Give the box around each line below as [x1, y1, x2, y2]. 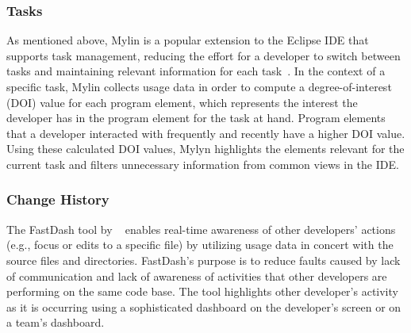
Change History [6, 189, 109, 209]
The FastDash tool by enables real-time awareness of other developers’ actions [6, 220, 396, 237]
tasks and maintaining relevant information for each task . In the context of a [6, 63, 386, 79]
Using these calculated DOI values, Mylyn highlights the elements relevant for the [6, 140, 405, 157]
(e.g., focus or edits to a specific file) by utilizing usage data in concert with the [6, 236, 394, 253]
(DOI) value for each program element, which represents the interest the [6, 94, 358, 110]
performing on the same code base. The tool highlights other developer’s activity [6, 283, 398, 300]
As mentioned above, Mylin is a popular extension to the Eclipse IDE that [6, 32, 369, 48]
